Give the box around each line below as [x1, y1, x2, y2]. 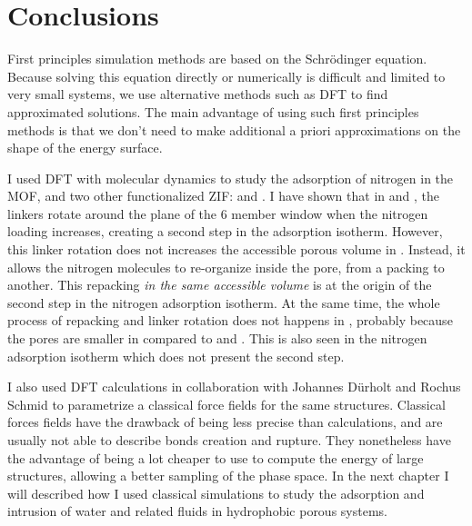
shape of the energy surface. [7, 138, 163, 157]
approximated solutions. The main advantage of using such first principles [7, 102, 419, 121]
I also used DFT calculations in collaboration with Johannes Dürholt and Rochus [7, 377, 461, 396]
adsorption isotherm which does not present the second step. [7, 346, 345, 365]
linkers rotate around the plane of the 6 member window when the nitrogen [7, 203, 428, 223]
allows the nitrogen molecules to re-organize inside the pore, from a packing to [7, 257, 445, 276]
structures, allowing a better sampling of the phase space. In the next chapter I [7, 466, 449, 485]
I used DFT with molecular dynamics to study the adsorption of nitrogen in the [7, 168, 454, 187]
